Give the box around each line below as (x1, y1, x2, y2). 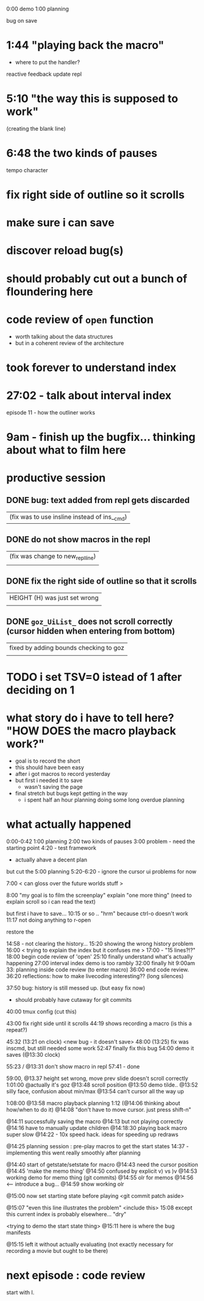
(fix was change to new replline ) (9, 552, 96, 561)
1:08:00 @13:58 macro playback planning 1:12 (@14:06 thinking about (6, 1099, 181, 1107)
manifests (6, 1228, 31, 1236)
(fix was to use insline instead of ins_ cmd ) (9, 512, 127, 522)
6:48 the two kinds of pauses (6, 147, 158, 161)
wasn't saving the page (24, 783, 83, 790)
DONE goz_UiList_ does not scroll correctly (6, 617, 173, 627)
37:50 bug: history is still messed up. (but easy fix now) (6, 984, 146, 991)
